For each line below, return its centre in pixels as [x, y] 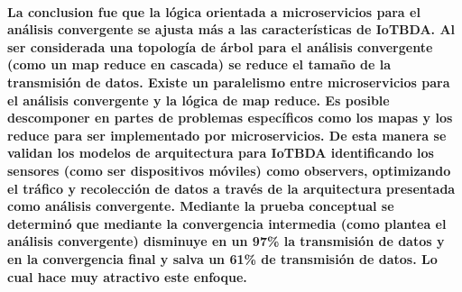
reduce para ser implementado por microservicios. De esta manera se [227, 135]
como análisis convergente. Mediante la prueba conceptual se [201, 206]
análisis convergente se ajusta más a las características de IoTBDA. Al [231, 29]
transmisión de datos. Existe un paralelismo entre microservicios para [229, 82]
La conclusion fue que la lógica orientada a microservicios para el [214, 11]
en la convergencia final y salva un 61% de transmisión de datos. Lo [222, 258]
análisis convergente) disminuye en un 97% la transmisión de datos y [226, 241]
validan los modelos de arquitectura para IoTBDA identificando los [221, 153]
